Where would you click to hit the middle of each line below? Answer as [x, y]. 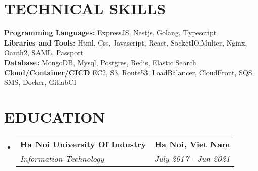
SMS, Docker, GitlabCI [40, 82]
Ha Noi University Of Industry [83, 144]
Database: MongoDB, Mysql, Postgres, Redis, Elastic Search [100, 62]
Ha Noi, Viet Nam [192, 144]
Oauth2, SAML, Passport [44, 52]
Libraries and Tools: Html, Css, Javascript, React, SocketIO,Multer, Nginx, [126, 42]
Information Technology [62, 158]
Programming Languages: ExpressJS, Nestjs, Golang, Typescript [110, 33]
